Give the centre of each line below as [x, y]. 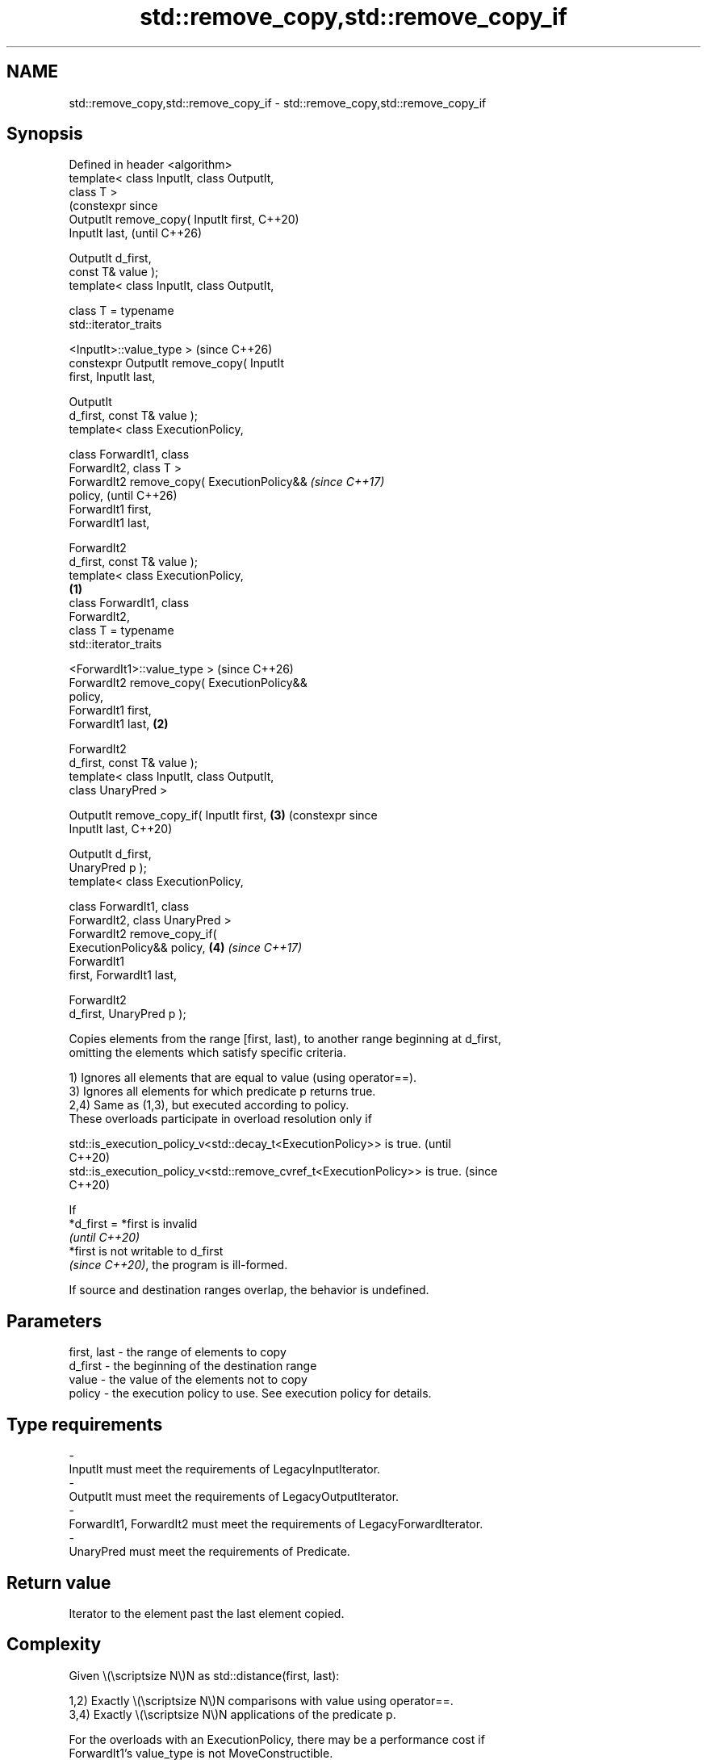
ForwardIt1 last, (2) [119, 724]
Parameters [54, 1321]
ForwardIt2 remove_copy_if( [143, 934]
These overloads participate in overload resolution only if [220, 1119]
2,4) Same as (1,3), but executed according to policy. [209, 1105]
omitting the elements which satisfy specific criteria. [207, 1053]
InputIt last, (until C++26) [136, 233]
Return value [59, 1582]
